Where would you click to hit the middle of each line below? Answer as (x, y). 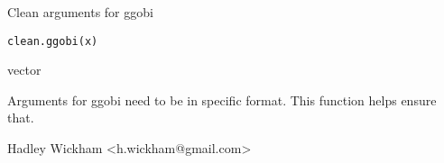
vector (24, 70)
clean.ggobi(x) (53, 41)
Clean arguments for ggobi (80, 12)
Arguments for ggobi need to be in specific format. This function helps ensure (222, 100)
